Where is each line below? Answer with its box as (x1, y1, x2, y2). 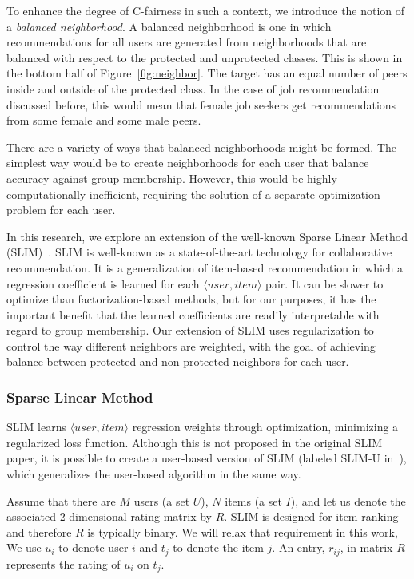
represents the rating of (6, 555, 121, 572)
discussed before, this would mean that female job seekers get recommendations (6, 96, 396, 113)
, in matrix (340, 539, 393, 556)
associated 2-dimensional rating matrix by (6, 508, 212, 525)
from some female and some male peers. (6, 112, 201, 129)
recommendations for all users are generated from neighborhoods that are (6, 34, 367, 50)
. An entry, (272, 539, 325, 556)
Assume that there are (6, 492, 116, 509)
